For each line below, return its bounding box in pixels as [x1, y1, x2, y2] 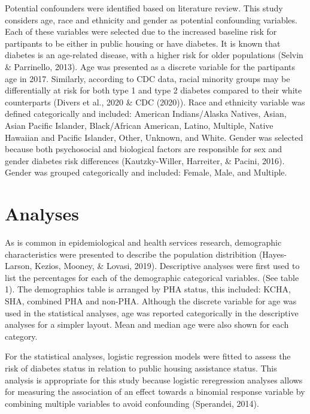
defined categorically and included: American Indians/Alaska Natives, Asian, [5, 107, 287, 120]
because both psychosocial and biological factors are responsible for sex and [5, 143, 282, 155]
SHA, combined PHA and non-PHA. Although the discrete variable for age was [5, 295, 297, 307]
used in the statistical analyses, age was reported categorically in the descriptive [5, 306, 299, 319]
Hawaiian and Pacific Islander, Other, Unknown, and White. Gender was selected [5, 131, 303, 143]
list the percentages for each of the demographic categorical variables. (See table [5, 271, 299, 283]
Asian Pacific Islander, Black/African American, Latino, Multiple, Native [5, 119, 273, 131]
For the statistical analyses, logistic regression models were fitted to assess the [5, 350, 291, 362]
